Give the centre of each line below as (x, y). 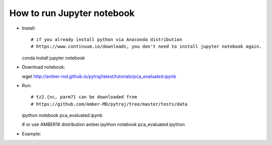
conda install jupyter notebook (53, 58)
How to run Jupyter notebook (72, 13)
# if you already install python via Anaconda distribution (107, 39)
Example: (31, 133)
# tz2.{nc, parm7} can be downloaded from (84, 97)
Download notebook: (44, 67)
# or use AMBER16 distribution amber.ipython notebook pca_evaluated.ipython (103, 124)
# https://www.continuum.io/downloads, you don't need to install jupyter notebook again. (146, 47)
